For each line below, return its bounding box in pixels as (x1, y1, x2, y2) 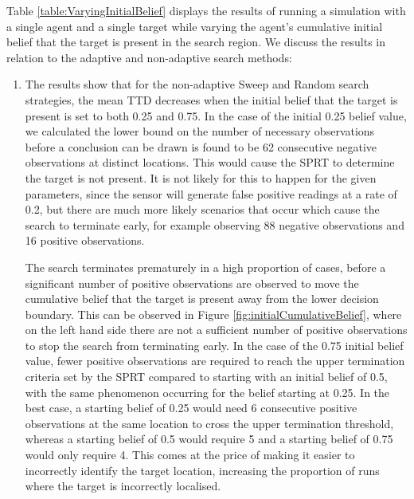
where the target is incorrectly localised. (25, 477, 221, 494)
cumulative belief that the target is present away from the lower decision (25, 290, 379, 307)
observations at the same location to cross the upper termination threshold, (25, 415, 394, 431)
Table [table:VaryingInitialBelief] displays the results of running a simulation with (6, 2, 406, 18)
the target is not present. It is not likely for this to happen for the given (25, 169, 377, 186)
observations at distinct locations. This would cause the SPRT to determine (25, 154, 395, 171)
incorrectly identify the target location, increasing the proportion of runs (25, 462, 380, 478)
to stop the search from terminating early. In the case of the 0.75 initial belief (25, 336, 404, 353)
